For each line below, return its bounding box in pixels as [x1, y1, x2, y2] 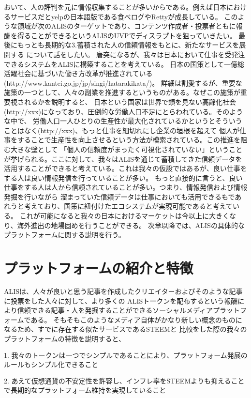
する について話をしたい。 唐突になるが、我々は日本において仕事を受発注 [10, 49, 245, 59]
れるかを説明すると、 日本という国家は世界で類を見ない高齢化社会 [24, 96, 236, 107]
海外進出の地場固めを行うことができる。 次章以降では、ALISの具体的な [17, 220, 245, 230]
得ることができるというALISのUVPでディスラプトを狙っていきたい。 [17, 30, 236, 40]
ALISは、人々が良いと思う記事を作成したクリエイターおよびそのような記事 [4, 286, 243, 296]
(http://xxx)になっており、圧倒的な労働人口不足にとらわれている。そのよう [4, 106, 243, 116]
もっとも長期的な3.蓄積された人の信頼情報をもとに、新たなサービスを [17, 40, 239, 50]
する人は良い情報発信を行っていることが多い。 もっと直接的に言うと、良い [4, 172, 243, 183]
